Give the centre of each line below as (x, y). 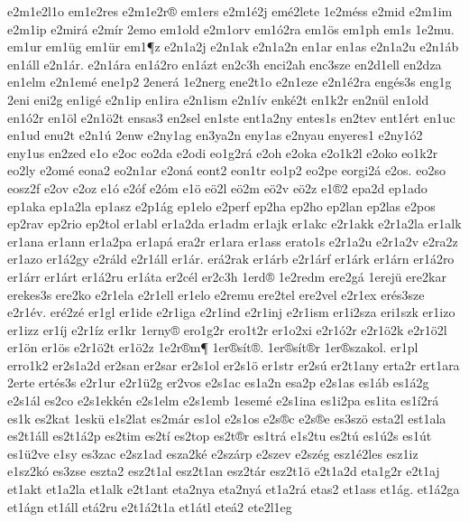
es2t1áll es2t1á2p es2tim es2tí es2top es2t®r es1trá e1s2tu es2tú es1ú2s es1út (220, 436)
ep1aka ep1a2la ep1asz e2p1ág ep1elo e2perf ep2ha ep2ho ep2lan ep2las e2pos (221, 205)
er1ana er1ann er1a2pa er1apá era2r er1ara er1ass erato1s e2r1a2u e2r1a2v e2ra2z (233, 241)
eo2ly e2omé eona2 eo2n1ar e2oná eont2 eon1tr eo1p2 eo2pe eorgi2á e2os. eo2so (226, 170)
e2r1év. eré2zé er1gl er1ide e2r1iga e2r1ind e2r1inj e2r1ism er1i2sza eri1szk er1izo (231, 312)
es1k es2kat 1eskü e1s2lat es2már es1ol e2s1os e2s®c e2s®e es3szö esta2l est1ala (227, 418)
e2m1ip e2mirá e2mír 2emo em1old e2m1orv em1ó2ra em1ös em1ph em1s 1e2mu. (231, 28)
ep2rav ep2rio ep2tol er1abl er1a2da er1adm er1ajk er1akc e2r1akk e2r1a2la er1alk (234, 224)
